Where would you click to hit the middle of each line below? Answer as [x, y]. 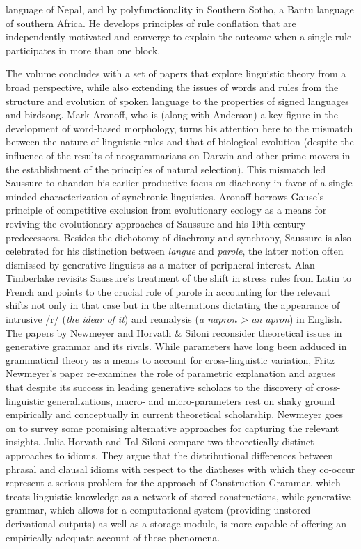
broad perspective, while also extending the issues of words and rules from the [172, 87]
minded [22, 196]
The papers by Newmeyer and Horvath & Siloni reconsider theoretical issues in [174, 332]
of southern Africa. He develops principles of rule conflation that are [151, 23]
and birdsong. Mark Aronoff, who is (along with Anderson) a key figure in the [172, 114]
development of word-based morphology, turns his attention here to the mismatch [179, 128]
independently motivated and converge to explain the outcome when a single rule [179, 37]
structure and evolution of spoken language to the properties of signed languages [177, 101]
